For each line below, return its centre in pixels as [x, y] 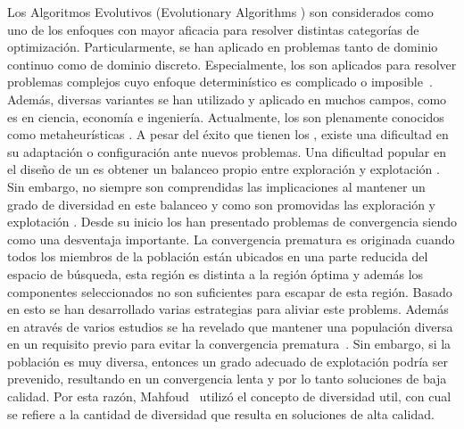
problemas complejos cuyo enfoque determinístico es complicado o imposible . [220, 82]
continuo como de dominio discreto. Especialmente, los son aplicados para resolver [232, 64]
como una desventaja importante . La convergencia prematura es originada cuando [231, 239]
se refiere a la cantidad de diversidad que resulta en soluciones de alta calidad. [221, 413]
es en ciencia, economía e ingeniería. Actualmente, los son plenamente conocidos [226, 116]
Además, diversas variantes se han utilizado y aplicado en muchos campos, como [227, 99]
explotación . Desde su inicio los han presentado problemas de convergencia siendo [232, 222]
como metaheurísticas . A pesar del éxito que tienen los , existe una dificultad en [228, 134]
